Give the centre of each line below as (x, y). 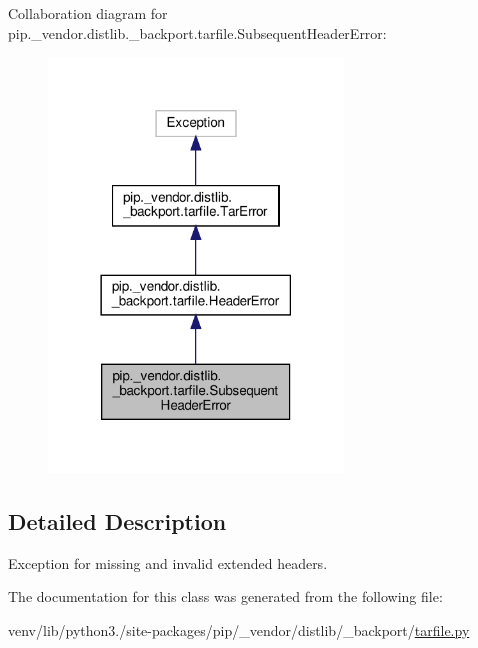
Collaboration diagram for (88, 13)
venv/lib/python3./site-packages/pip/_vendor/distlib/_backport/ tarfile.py (239, 629)
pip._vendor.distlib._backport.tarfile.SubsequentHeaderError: (197, 32)
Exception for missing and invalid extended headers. (168, 562)
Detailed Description (117, 520)
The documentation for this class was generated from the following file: (225, 596)
